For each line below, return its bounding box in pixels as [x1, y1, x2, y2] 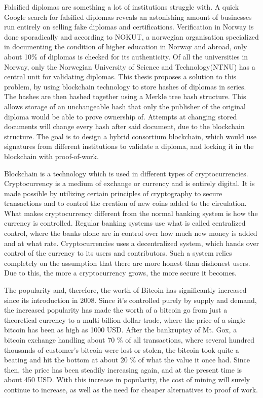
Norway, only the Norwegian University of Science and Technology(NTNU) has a [4, 61, 255, 72]
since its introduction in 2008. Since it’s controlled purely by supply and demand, [4, 294, 257, 305]
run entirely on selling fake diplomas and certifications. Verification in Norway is [4, 21, 254, 32]
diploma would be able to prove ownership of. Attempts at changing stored [4, 111, 237, 121]
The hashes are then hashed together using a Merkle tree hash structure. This [4, 91, 246, 102]
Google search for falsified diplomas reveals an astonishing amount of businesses [4, 11, 252, 22]
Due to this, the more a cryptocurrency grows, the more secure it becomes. [4, 267, 237, 278]
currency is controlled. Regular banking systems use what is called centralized [4, 218, 246, 228]
